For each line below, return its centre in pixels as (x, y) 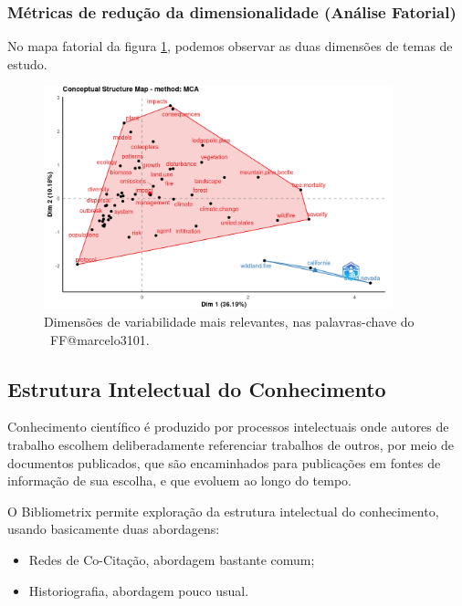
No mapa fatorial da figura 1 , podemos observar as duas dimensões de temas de (230, 46)
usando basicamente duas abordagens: (114, 529)
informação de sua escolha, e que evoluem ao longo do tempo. (179, 481)
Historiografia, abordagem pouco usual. (139, 590)
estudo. (27, 63)
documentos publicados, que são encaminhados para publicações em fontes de (224, 462)
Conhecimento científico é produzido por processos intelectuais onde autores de (228, 427)
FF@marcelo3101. (100, 339)
